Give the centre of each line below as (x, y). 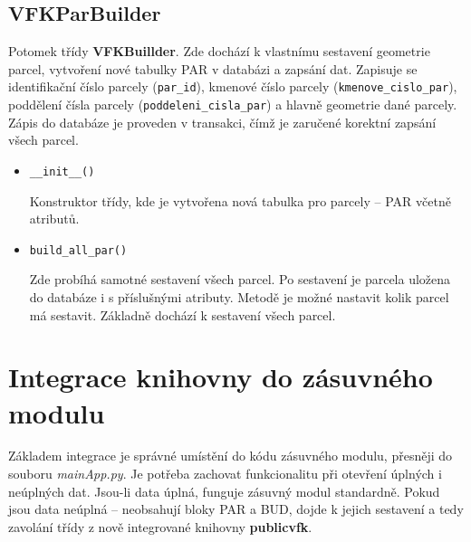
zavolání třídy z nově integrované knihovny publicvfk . (160, 526)
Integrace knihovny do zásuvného (221, 377)
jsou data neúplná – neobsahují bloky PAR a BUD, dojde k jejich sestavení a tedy (236, 509)
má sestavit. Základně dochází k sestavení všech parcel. (183, 314)
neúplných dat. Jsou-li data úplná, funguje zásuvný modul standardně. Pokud (224, 491)
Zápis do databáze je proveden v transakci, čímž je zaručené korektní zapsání (222, 122)
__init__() (62, 171)
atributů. (54, 219)
